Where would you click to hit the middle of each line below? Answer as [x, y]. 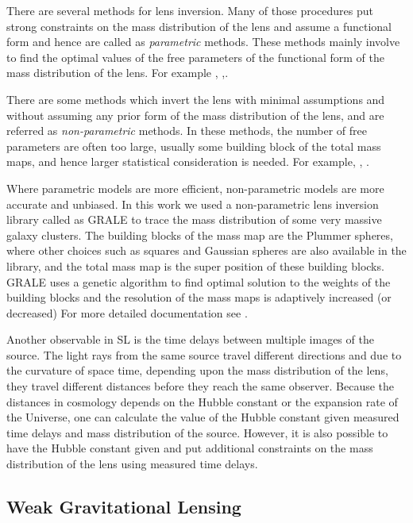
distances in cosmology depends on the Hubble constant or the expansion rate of [202, 401]
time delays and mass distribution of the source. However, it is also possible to [197, 432]
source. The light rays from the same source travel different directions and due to [204, 354]
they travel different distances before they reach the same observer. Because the [201, 386]
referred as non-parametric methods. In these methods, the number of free [187, 131]
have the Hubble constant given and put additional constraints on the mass [190, 448]
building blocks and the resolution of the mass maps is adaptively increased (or [199, 297]
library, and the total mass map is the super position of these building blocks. [195, 265]
